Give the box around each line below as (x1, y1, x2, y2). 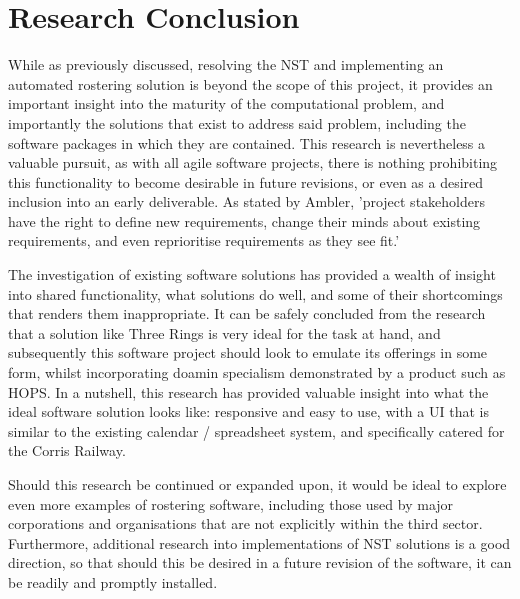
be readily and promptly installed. (8, 571, 218, 592)
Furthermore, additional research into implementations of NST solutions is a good (8, 532, 511, 553)
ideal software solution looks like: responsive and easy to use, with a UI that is (8, 401, 489, 422)
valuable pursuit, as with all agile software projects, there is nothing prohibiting (8, 152, 498, 173)
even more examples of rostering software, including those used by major (8, 493, 454, 514)
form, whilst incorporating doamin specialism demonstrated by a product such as (8, 362, 506, 383)
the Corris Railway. (8, 440, 126, 461)
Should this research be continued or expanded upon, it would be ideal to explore (8, 474, 507, 494)
